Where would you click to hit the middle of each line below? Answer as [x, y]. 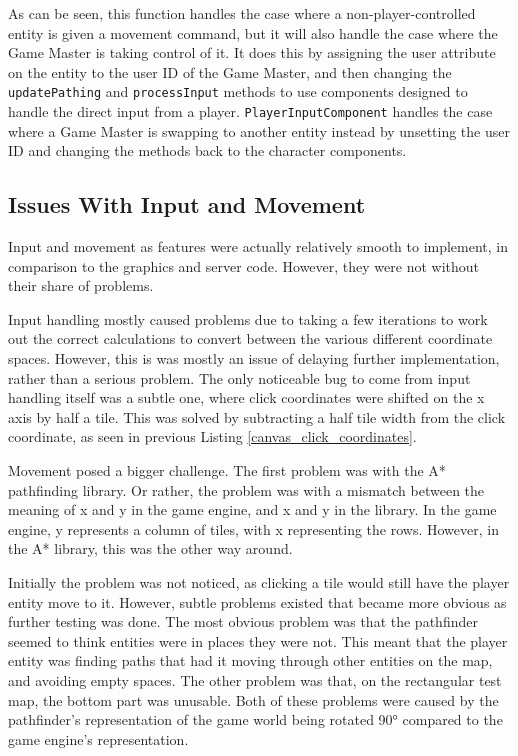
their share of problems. [81, 285]
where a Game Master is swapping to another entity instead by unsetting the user [259, 130]
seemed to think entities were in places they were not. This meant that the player [258, 640]
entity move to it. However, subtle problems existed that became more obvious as [257, 601]
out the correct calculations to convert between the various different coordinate [250, 338]
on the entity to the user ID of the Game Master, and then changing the [230, 71]
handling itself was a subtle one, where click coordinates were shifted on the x [246, 397]
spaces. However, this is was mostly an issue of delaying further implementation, [254, 358]
